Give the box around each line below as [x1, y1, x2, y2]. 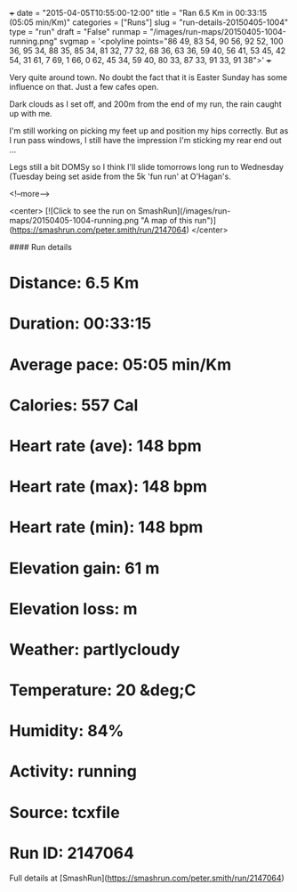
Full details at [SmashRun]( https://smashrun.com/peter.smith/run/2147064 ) [9, 872, 285, 883]
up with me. [9, 109, 52, 118]
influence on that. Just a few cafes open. [9, 82, 159, 92]
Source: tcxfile [9, 802, 120, 823]
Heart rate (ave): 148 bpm [9, 435, 202, 456]
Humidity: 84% [9, 721, 124, 742]
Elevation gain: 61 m [9, 558, 160, 578]
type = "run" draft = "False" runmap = [9, 27, 148, 36]
